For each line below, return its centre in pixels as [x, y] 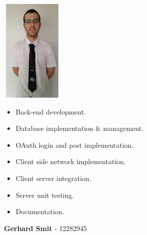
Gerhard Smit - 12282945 [46, 228]
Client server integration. [53, 178]
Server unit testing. [45, 195]
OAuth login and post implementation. [74, 145]
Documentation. [40, 211]
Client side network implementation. [71, 161]
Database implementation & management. [79, 128]
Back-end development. [51, 111]
